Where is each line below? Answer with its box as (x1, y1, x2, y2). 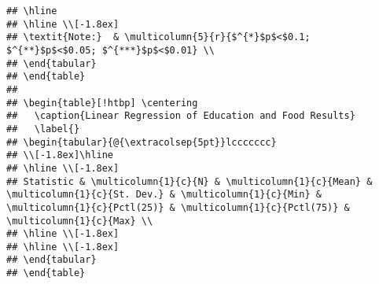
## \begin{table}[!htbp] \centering (6, 97, 198, 109)
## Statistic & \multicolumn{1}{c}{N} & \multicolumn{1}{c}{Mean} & (6, 175, 373, 187)
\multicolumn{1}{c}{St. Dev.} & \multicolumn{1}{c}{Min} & (6, 189, 322, 201)
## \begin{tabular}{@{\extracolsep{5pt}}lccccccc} (6, 136, 277, 148)
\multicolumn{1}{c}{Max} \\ (6, 215, 153, 227)
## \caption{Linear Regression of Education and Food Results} (6, 110, 355, 122)
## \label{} (6, 123, 80, 135)
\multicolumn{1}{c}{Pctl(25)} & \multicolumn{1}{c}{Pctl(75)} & (6, 201, 350, 213)
